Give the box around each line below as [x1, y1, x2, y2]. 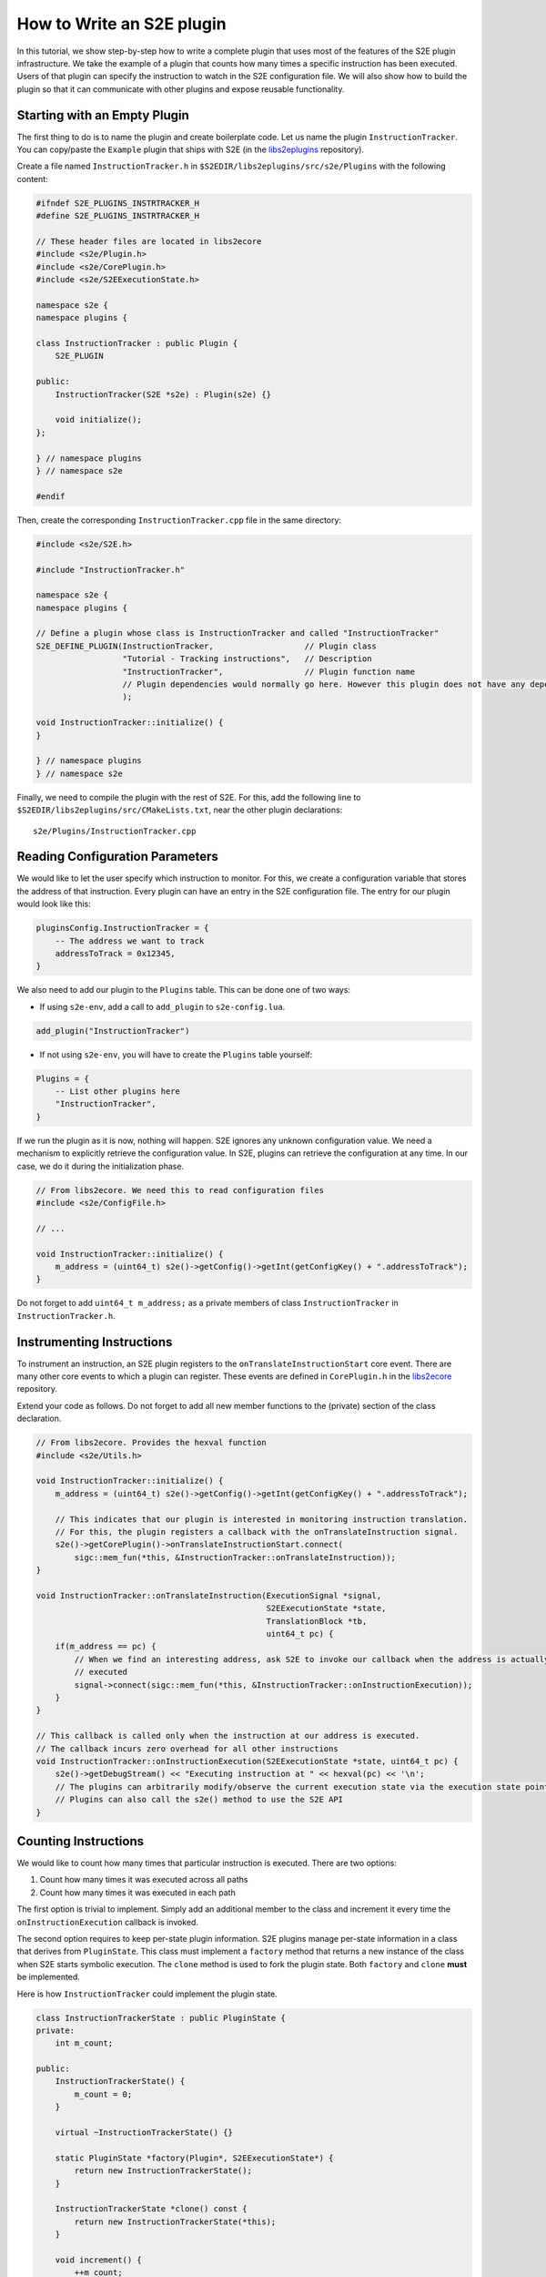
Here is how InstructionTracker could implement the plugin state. [16, 1988, 278, 1999]
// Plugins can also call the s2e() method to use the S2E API [55, 1794, 344, 1805]
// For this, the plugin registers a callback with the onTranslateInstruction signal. [55, 1527, 459, 1537]
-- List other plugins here [55, 1087, 181, 1097]
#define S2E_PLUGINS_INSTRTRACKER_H [35, 210, 200, 221]
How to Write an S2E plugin [16, 14, 227, 34]
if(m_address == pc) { [55, 1641, 157, 1652]
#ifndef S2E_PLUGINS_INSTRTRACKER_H [35, 198, 200, 209]
